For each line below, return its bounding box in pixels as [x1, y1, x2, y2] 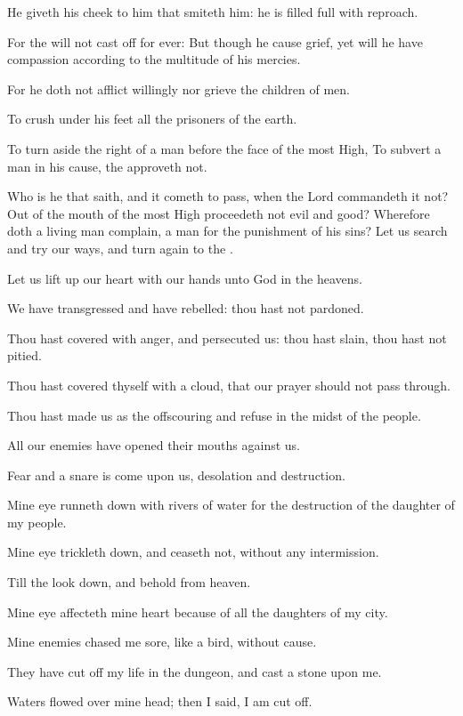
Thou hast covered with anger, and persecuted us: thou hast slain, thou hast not [7, 328, 447, 347]
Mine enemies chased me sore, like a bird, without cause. [7, 632, 317, 651]
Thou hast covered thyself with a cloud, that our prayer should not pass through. [7, 375, 451, 394]
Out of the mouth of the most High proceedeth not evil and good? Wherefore [7, 204, 430, 222]
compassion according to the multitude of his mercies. [7, 50, 301, 68]
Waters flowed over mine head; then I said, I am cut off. [7, 692, 313, 711]
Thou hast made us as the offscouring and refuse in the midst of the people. [7, 406, 421, 424]
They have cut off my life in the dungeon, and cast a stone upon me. [7, 662, 382, 680]
